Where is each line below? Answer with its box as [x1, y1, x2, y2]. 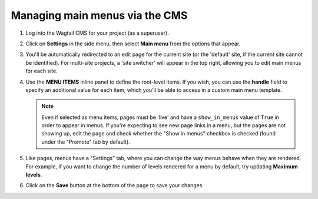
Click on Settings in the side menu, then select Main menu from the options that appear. [25, 40, 241, 47]
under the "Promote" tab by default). [41, 138, 131, 145]
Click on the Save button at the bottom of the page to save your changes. [25, 182, 204, 189]
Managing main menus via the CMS [11, 9, 188, 22]
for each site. [25, 68, 58, 75]
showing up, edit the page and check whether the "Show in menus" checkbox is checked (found [41, 130, 276, 137]
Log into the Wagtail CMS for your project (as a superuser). [25, 29, 169, 37]
